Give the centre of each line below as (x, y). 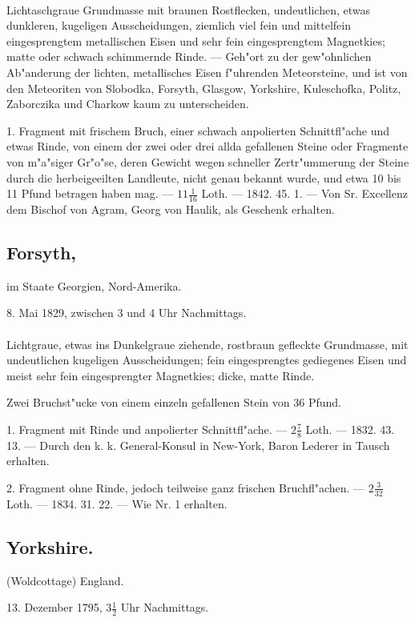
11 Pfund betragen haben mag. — (90, 193)
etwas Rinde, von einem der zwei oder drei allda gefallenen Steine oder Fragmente (207, 146)
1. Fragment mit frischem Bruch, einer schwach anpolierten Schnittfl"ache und (198, 130)
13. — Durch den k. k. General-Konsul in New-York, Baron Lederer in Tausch (198, 445)
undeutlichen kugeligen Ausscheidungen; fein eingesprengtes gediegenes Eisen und (207, 360)
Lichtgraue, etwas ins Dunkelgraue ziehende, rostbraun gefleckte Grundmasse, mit (207, 344)
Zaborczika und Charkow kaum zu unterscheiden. (128, 104)
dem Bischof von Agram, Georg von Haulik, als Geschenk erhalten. (171, 209)
